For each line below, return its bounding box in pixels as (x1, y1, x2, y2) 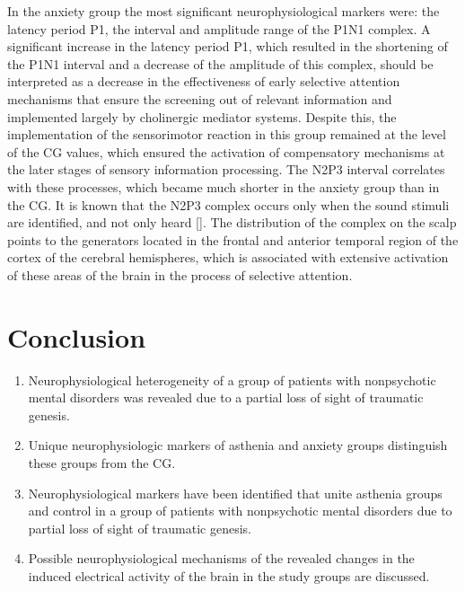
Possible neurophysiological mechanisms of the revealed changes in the (28, 549, 415, 568)
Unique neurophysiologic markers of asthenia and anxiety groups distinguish (28, 436, 448, 454)
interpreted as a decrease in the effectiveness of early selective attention (7, 72, 400, 91)
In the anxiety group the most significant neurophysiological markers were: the (7, 2, 440, 20)
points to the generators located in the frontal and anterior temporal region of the (7, 230, 459, 249)
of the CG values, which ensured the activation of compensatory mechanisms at (7, 142, 445, 161)
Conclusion (7, 318, 146, 355)
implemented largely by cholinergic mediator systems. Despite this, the (7, 107, 397, 126)
